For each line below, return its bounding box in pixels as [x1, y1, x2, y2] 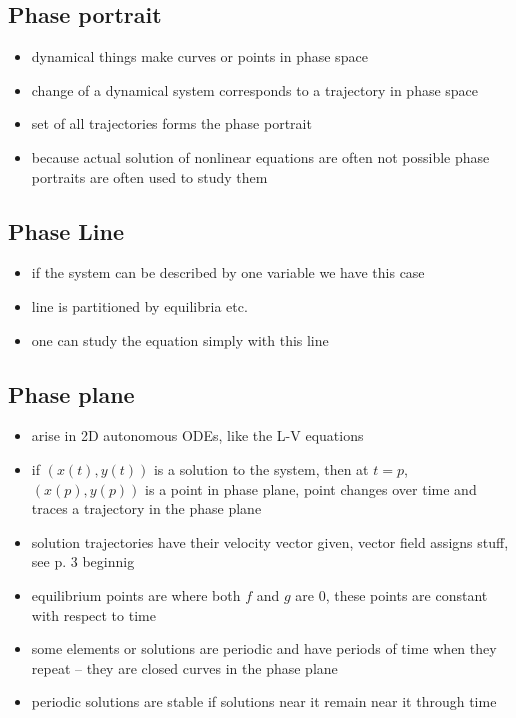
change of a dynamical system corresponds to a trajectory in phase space [31, 79, 479, 100]
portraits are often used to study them [31, 166, 268, 187]
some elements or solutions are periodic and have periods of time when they [31, 638, 497, 659]
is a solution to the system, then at [153, 458, 369, 479]
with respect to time [31, 604, 156, 625]
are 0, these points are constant [295, 584, 488, 605]
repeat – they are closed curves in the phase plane [31, 657, 338, 678]
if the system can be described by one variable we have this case [31, 262, 425, 283]
